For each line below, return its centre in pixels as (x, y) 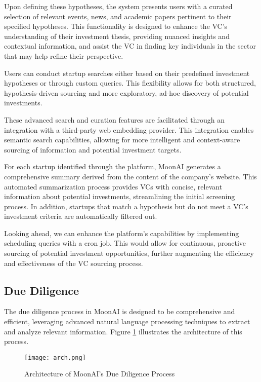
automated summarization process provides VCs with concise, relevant (113, 186)
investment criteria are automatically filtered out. (81, 216)
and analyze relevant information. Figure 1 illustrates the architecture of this (123, 331)
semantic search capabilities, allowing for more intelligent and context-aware (122, 140)
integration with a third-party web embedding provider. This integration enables (129, 129)
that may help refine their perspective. (64, 55)
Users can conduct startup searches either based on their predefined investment (127, 73)
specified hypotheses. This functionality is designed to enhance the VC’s (116, 26)
